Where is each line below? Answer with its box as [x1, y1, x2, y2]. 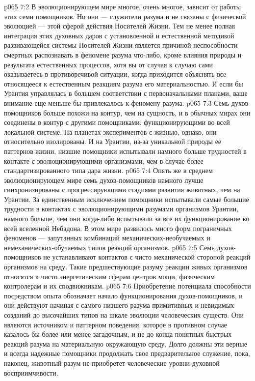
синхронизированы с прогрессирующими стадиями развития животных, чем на [4, 184, 240, 195]
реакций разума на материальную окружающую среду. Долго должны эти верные [4, 338, 247, 349]
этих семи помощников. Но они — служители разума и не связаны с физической [4, 11, 246, 21]
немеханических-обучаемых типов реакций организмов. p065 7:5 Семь [4, 242, 215, 252]
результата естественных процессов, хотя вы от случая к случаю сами [4, 59, 213, 69]
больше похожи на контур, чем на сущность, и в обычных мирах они [43, 107, 251, 117]
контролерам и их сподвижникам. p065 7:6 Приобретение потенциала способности [4, 281, 251, 291]
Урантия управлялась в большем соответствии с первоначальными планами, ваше [4, 88, 248, 98]
